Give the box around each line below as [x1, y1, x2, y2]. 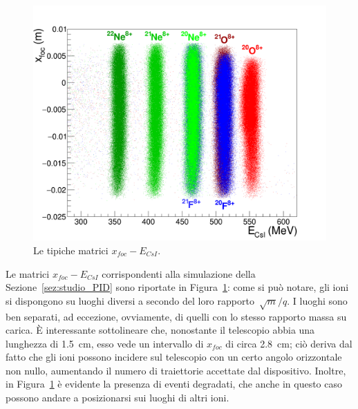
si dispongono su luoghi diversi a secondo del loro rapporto [6, 293, 254, 307]
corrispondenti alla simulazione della [102, 266, 256, 280]
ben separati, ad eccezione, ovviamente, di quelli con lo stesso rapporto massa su [6, 309, 347, 323]
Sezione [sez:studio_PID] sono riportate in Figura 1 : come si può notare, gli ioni [6, 280, 349, 294]
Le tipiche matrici [33, 242, 109, 257]
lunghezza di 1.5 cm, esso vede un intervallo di [6, 336, 204, 350]
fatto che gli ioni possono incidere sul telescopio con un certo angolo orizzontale [6, 350, 342, 364]
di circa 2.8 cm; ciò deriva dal [225, 336, 352, 350]
